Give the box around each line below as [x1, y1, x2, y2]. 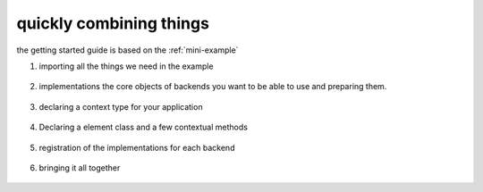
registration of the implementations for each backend [38, 142, 235, 153]
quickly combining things [16, 13, 210, 33]
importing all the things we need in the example [38, 61, 214, 71]
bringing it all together [38, 162, 121, 173]
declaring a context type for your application [38, 101, 203, 112]
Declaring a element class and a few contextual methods [38, 121, 248, 133]
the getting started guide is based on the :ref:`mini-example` [16, 45, 239, 55]
